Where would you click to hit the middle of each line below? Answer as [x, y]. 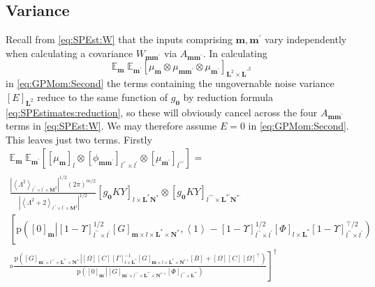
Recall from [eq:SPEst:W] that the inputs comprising [119, 39]
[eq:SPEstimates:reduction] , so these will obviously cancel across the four [162, 112]
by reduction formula [228, 96]
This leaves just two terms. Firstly [79, 139]
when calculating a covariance [69, 53]
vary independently [306, 39]
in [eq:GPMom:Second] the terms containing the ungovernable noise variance [170, 83]
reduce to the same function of [103, 96]
